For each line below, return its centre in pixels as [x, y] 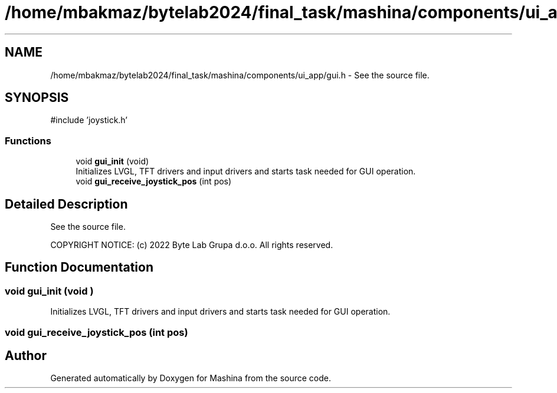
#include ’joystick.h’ [89, 120]
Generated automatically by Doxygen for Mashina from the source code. [191, 378]
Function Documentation [79, 267]
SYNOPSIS [37, 98]
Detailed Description [66, 204]
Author [26, 356]
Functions [28, 141]
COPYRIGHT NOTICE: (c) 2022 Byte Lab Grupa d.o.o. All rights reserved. [192, 245]
